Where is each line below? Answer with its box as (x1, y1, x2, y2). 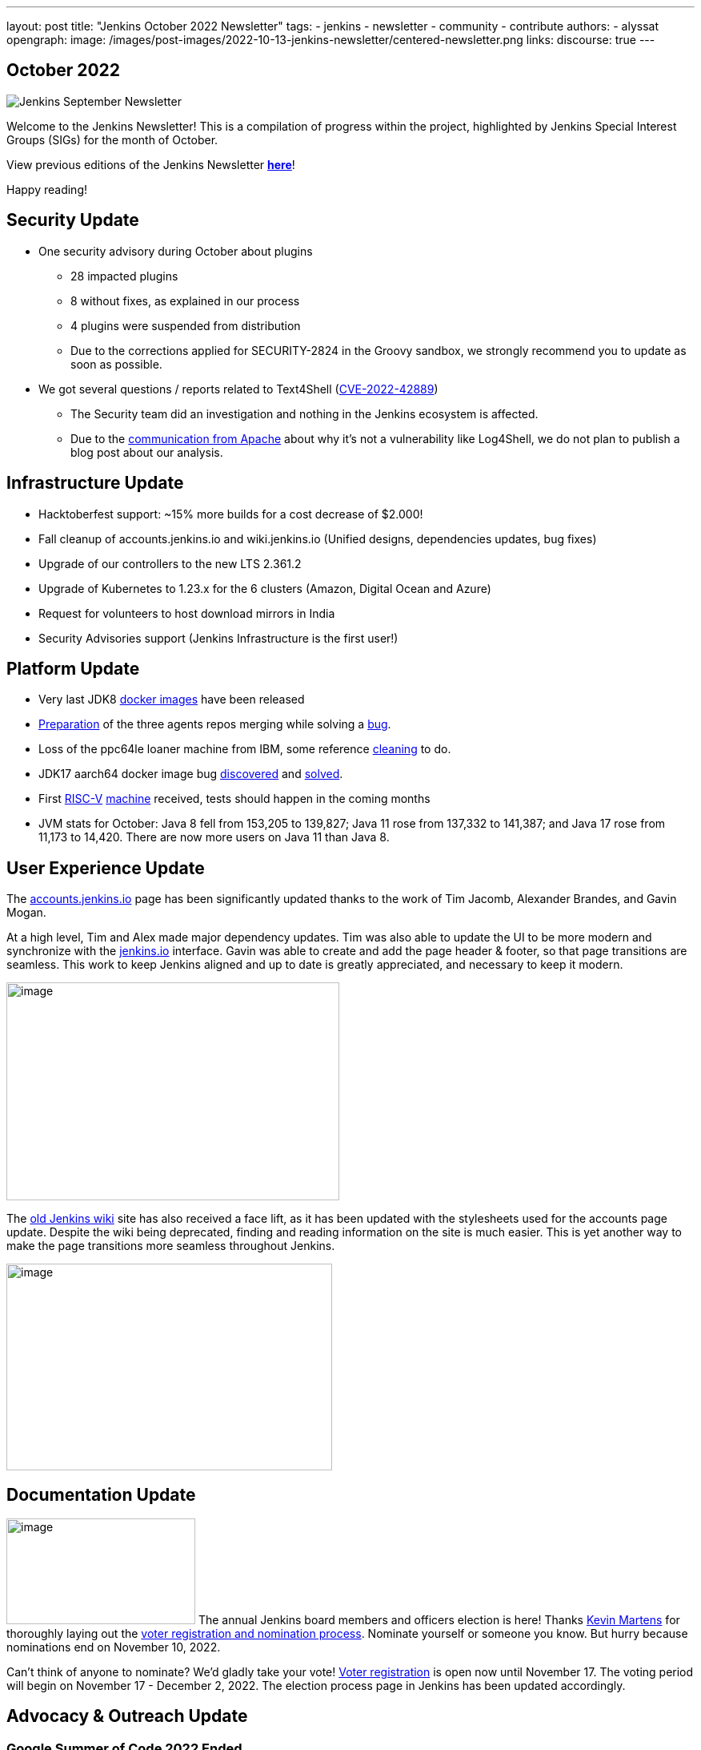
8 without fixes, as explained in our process (70, 293, 300, 308)
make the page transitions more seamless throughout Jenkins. (6, 1239, 335, 1253)
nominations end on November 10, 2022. (6, 1640, 221, 1655)
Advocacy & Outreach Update (6, 1706, 248, 1727)
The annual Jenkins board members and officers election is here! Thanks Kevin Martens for (198, 1613, 680, 1627)
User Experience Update (6, 857, 205, 878)
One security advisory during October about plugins (38, 244, 313, 258)
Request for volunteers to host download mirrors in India (38, 606, 335, 620)
